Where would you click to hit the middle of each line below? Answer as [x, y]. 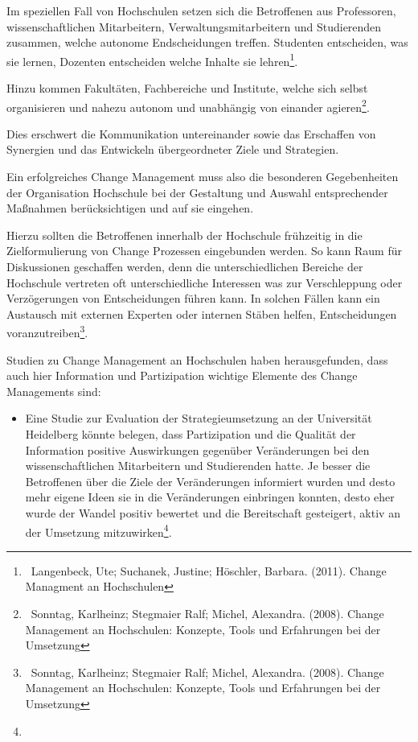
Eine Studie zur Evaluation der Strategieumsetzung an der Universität [199, 418]
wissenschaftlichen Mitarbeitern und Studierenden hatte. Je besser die [198, 466]
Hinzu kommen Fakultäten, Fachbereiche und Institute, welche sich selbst [187, 88]
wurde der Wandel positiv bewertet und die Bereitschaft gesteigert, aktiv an [213, 513]
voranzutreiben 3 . [47, 332]
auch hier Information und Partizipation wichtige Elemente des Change [182, 375]
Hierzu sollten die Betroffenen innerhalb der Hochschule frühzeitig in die [184, 235]
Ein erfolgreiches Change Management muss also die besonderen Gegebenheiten [203, 177]
